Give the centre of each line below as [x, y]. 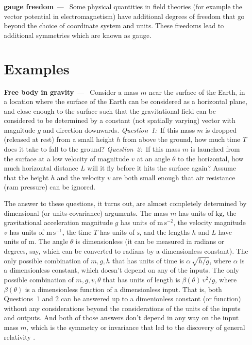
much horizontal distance [41, 168]
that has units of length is [142, 279]
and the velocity [81, 177]
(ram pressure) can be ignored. [50, 187]
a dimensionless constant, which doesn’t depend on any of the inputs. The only [122, 270]
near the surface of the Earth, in [197, 92]
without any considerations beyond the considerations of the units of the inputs [122, 308]
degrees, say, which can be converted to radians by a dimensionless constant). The [126, 251]
